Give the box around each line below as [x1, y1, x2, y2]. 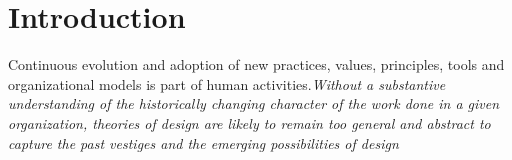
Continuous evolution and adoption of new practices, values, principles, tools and [8, 54, 505, 75]
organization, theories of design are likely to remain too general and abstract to [8, 112, 491, 133]
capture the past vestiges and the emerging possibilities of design [8, 132, 399, 153]
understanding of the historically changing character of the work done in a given [8, 93, 500, 114]
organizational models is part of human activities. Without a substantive [8, 73, 446, 94]
